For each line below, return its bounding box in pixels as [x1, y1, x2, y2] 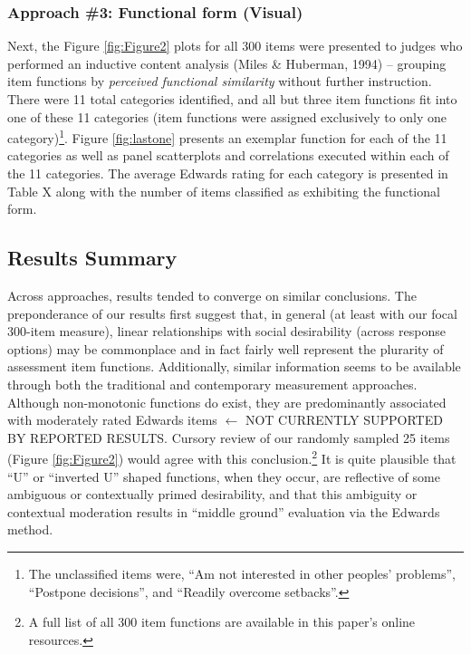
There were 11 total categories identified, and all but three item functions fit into [7, 90, 457, 108]
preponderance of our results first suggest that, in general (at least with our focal [7, 303, 457, 322]
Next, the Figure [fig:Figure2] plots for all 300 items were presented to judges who [7, 36, 463, 55]
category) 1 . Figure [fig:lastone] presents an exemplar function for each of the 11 [7, 126, 447, 147]
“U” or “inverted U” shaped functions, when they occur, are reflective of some [7, 466, 440, 486]
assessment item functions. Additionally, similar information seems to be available [7, 357, 461, 376]
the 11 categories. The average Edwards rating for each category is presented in [7, 164, 448, 183]
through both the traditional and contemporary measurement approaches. [7, 374, 418, 393]
